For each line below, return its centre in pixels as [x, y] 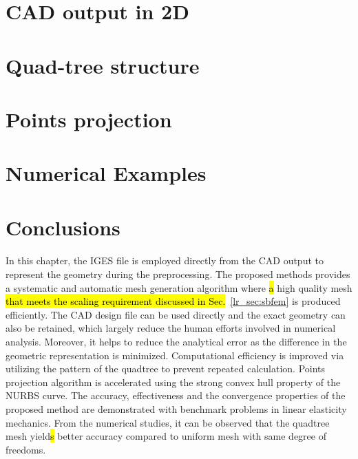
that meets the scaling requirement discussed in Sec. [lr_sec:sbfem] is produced [173, 301]
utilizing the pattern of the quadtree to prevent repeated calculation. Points [166, 369]
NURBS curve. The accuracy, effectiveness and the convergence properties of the [176, 395]
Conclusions [63, 227]
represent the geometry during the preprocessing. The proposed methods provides [178, 274]
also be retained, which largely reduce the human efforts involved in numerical [171, 328]
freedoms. [26, 449]
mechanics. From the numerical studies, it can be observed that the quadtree [168, 422]
